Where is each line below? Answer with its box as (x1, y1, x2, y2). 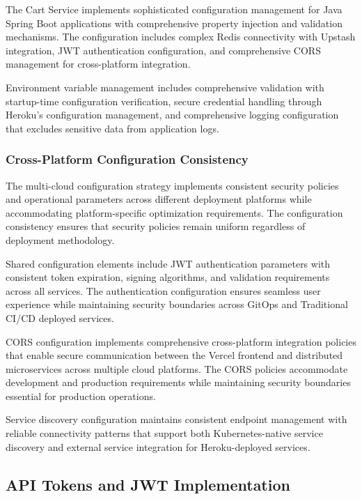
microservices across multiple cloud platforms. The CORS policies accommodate (6, 361, 348, 376)
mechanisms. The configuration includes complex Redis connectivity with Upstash (6, 29, 356, 44)
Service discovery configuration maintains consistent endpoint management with (6, 412, 347, 427)
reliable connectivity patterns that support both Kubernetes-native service (6, 426, 323, 440)
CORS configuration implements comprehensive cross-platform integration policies (6, 334, 356, 348)
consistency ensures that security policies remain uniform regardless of (6, 219, 306, 233)
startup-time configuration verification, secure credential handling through (6, 93, 322, 108)
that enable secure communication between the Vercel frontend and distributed (6, 348, 343, 362)
